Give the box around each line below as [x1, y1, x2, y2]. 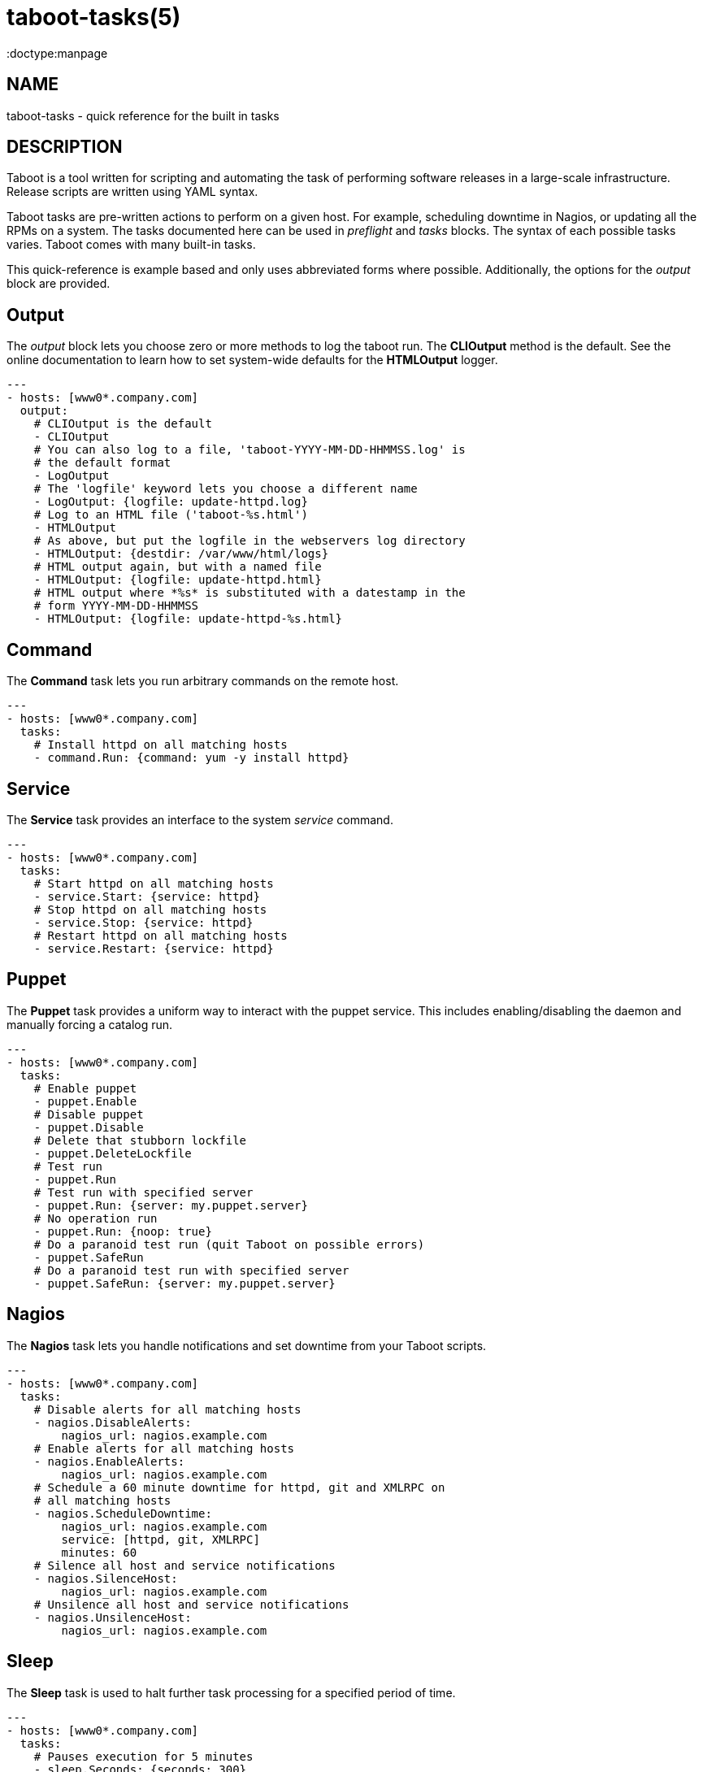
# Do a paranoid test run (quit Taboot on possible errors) [33, 1237, 425, 1251]
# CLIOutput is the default [33, 417, 212, 431]
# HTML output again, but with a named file [33, 560, 322, 574]
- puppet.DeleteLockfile [33, 1146, 192, 1160]
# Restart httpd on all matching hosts [33, 928, 288, 942]
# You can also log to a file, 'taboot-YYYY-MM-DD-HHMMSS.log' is [33, 443, 466, 457]
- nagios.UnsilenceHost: [33, 1610, 192, 1624]
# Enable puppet [33, 1081, 137, 1095]
